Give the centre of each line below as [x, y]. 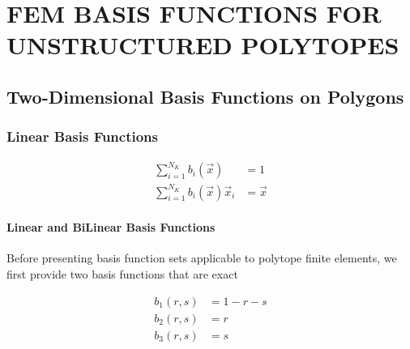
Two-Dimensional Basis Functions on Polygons [205, 96]
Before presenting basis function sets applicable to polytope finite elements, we [202, 258]
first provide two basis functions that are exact [122, 274]
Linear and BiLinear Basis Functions [111, 227]
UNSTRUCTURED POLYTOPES [203, 45]
